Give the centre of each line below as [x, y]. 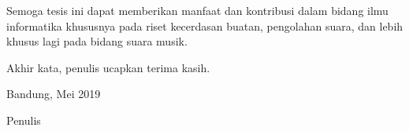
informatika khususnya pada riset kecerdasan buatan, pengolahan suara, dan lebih [205, 25]
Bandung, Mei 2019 [54, 94]
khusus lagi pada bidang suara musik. [97, 41]
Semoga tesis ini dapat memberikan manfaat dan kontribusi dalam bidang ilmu [197, 10]
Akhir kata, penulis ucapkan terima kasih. [108, 67]
